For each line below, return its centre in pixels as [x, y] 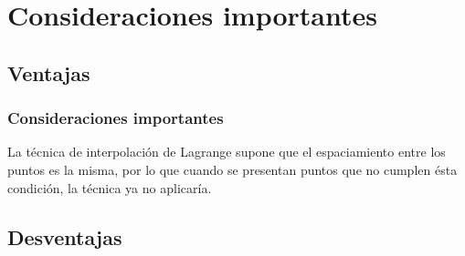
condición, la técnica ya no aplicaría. [110, 187]
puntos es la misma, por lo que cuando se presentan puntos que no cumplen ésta [232, 169]
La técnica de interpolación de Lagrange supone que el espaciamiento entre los [227, 152]
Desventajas [65, 236]
